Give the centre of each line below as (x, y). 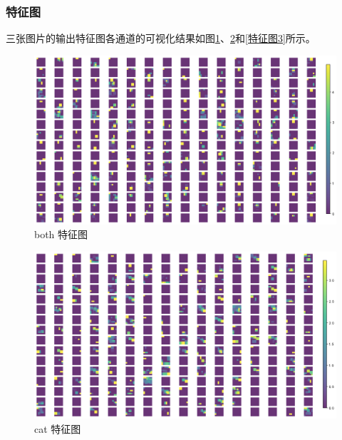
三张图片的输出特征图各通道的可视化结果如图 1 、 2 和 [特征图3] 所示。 (161, 38)
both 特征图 (61, 234)
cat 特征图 (58, 428)
